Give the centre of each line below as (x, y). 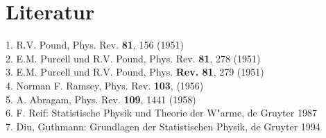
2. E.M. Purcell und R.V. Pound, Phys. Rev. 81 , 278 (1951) (133, 58)
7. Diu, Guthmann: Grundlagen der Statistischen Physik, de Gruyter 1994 (163, 126)
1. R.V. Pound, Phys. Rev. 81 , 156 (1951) (95, 45)
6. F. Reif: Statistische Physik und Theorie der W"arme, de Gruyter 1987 (161, 113)
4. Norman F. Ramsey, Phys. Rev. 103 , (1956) (105, 85)
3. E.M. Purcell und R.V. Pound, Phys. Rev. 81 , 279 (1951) (135, 72)
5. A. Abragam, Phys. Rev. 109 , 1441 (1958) (101, 99)
